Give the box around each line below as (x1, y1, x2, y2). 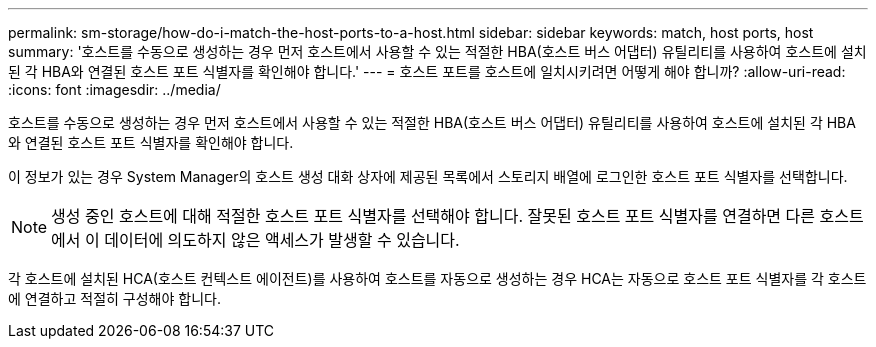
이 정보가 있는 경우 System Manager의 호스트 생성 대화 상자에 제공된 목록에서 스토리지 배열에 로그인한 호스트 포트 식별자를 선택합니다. (8, 168, 848, 185)
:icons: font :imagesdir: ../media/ (8, 81, 221, 98)
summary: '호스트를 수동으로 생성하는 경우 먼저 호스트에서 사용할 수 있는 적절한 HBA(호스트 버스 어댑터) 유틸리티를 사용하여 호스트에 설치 (8, 43, 867, 60)
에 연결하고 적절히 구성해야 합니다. (8, 290, 221, 307)
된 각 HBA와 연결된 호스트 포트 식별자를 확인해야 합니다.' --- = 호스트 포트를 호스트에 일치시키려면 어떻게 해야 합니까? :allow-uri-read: (8, 63, 846, 80)
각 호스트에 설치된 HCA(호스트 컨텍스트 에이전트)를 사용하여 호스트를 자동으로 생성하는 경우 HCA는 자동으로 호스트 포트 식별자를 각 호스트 (8, 270, 867, 287)
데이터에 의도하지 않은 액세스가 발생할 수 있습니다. (104, 230, 460, 250)
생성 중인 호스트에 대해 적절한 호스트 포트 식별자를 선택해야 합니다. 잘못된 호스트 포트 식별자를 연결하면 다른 (51, 206, 816, 226)
